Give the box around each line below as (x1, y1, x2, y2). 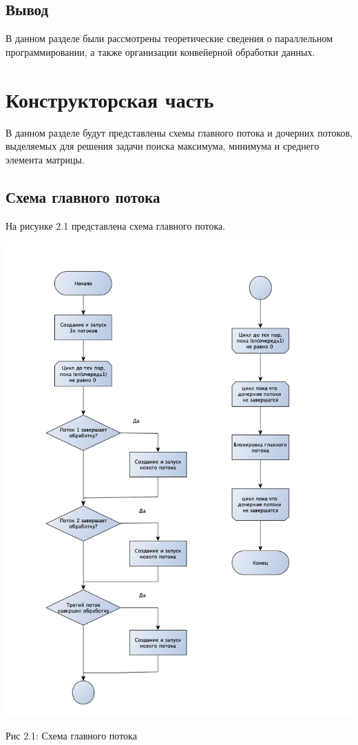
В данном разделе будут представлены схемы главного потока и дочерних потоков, (6, 125, 352, 139)
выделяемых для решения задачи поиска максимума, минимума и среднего (6, 139, 319, 153)
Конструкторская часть (6, 85, 214, 113)
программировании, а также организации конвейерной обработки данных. (6, 44, 315, 59)
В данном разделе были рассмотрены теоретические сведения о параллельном (6, 31, 333, 46)
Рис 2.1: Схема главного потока (6, 728, 137, 742)
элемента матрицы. (6, 152, 85, 166)
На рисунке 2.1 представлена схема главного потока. (6, 218, 226, 232)
